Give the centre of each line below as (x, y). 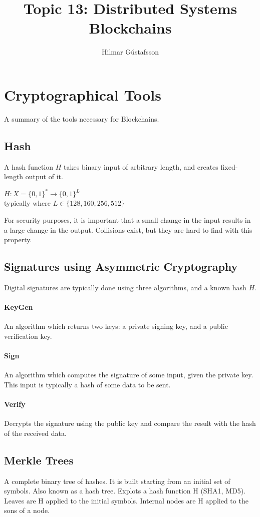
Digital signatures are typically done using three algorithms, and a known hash (125, 287)
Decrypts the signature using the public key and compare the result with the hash (130, 423)
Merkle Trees (39, 460)
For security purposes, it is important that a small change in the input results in (127, 219)
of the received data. (35, 433)
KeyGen (19, 307)
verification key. (28, 336)
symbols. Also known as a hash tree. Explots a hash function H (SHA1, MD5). (125, 491)
